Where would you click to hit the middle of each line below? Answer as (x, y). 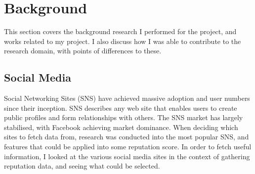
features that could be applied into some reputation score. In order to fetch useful (128, 147)
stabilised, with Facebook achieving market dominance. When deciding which (121, 127)
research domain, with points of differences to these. (83, 51)
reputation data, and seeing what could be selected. (82, 166)
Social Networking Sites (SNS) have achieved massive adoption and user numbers (127, 98)
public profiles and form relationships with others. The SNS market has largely (124, 117)
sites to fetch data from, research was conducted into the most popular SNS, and (127, 137)
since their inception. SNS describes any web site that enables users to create (121, 108)
